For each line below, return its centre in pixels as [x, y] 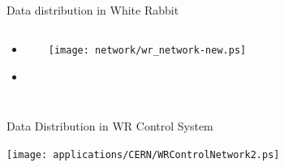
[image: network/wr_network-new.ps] [147, 50]
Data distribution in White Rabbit [93, 10]
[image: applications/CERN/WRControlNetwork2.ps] [143, 154]
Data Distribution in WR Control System [110, 126]
